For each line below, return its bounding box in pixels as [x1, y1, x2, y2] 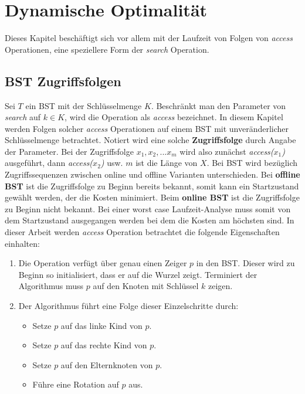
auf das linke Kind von [60, 319, 143, 331]
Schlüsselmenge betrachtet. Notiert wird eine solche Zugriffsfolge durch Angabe [5, 134, 296, 146]
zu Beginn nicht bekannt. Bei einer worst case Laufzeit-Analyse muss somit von [5, 202, 291, 215]
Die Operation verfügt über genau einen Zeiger [18, 257, 187, 269]
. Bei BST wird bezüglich [206, 157, 298, 169]
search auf [5, 111, 41, 123]
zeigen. [208, 280, 233, 292]
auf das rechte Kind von [60, 339, 147, 351]
